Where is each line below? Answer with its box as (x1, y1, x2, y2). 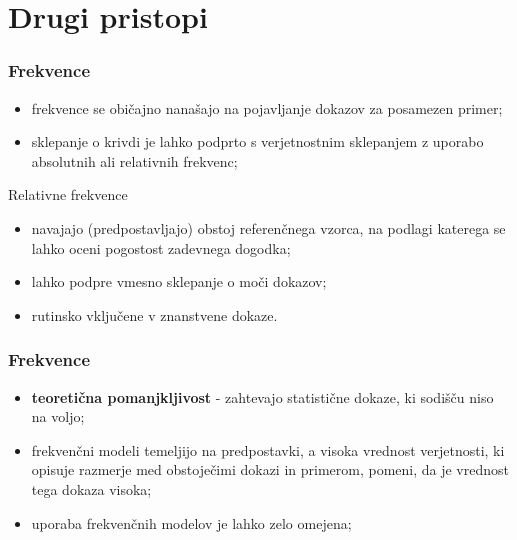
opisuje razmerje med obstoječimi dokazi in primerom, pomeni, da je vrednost (31, 459, 509, 480)
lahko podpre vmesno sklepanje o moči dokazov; (31, 271, 327, 292)
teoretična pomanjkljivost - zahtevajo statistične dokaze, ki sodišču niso (31, 386, 494, 407)
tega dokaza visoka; (31, 478, 152, 499)
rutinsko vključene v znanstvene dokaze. (31, 304, 278, 325)
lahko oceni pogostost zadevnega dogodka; (31, 237, 291, 258)
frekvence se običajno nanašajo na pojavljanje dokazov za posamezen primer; (31, 97, 503, 118)
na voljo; (31, 406, 85, 427)
